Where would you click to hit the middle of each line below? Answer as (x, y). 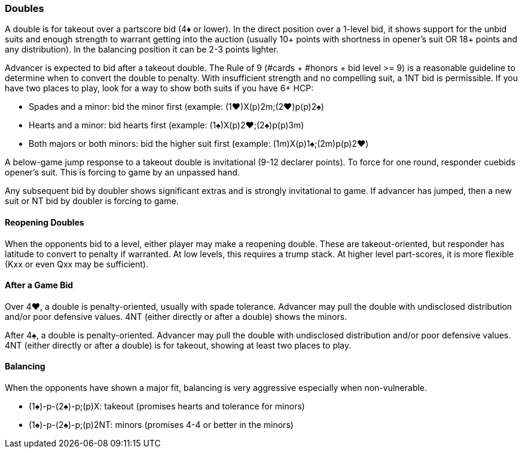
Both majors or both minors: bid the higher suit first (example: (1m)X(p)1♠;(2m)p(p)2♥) (199, 144)
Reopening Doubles (45, 222)
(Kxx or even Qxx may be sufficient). (77, 264)
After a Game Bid (39, 285)
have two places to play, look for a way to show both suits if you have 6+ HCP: (159, 88)
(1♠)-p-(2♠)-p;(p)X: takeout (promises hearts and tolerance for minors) (167, 406)
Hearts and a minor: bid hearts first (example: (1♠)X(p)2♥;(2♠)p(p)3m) (167, 125)
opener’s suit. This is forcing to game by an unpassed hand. (123, 172)
